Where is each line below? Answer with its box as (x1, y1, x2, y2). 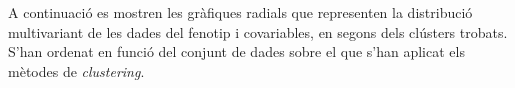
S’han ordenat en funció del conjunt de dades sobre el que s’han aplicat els (8, 41, 465, 62)
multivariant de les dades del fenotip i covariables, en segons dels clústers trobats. (8, 21, 508, 42)
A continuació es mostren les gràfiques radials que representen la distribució (8, 2, 473, 22)
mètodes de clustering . (8, 60, 145, 81)
